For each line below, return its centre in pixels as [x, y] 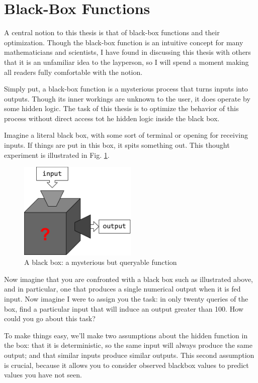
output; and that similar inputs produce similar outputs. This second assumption [129, 355]
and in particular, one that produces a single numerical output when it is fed [122, 289]
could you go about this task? [50, 318]
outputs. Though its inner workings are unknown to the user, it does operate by [127, 98]
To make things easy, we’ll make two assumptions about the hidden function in [126, 335]
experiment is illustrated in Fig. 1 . [57, 155]
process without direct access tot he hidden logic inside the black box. [112, 118]
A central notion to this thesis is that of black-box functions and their [112, 32]
